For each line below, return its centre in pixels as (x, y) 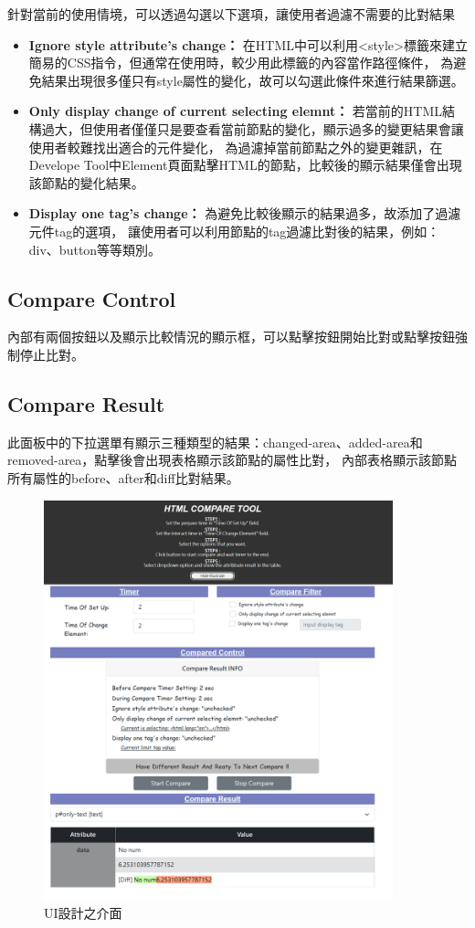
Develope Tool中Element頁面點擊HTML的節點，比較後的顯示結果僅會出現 (245, 165)
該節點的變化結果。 (86, 182)
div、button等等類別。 (95, 249)
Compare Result (86, 403)
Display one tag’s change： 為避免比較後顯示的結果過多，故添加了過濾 (245, 213)
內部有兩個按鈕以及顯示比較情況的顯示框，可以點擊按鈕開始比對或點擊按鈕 (231, 337)
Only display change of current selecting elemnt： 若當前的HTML (236, 111)
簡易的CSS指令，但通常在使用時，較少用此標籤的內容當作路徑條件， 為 (241, 63)
